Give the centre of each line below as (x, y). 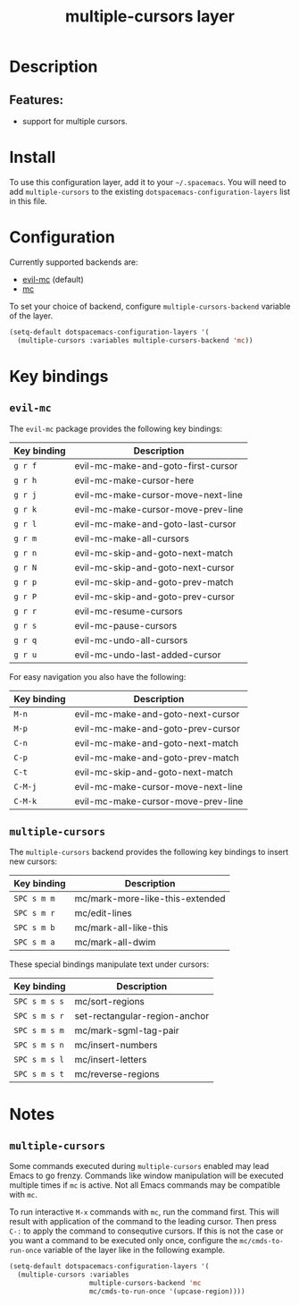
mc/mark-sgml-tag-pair (127, 1030)
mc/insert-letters (111, 1060)
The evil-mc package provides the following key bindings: (116, 428)
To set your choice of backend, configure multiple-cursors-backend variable (150, 306)
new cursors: (33, 861)
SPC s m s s (39, 1002)
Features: (37, 100)
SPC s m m (34, 899)
